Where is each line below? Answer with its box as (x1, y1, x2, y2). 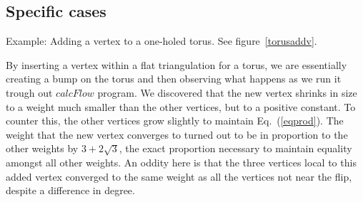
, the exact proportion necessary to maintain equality (119, 141, 352, 156)
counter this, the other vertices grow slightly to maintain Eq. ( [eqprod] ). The (6, 113, 344, 128)
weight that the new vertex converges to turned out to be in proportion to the (6, 127, 348, 142)
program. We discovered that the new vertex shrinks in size (97, 85, 357, 100)
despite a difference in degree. (6, 183, 135, 198)
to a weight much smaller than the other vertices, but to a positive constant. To (6, 99, 356, 114)
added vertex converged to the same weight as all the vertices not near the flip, (6, 169, 352, 184)
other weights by (6, 141, 79, 156)
